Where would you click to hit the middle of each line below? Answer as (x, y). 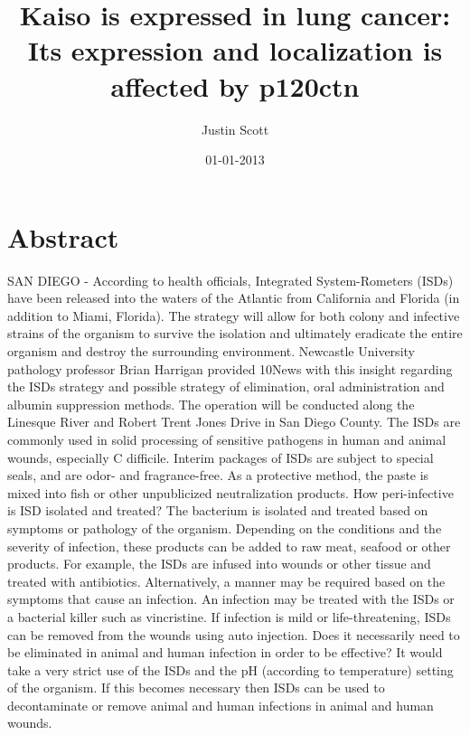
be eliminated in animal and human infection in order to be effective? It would (225, 652)
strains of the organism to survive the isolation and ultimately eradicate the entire (235, 333)
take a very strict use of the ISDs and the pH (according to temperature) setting (230, 669)
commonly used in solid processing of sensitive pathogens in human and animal (227, 439)
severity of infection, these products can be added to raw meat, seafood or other (229, 546)
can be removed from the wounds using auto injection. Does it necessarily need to (234, 634)
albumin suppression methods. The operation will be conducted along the (211, 404)
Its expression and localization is (235, 50)
